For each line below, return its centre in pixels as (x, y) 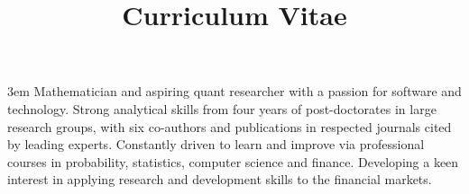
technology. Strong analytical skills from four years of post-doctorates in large (222, 108)
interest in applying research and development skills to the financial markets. (220, 179)
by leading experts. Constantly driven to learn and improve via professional (216, 144)
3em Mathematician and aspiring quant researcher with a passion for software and (234, 91)
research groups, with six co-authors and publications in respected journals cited (230, 126)
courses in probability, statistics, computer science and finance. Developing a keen (233, 161)
